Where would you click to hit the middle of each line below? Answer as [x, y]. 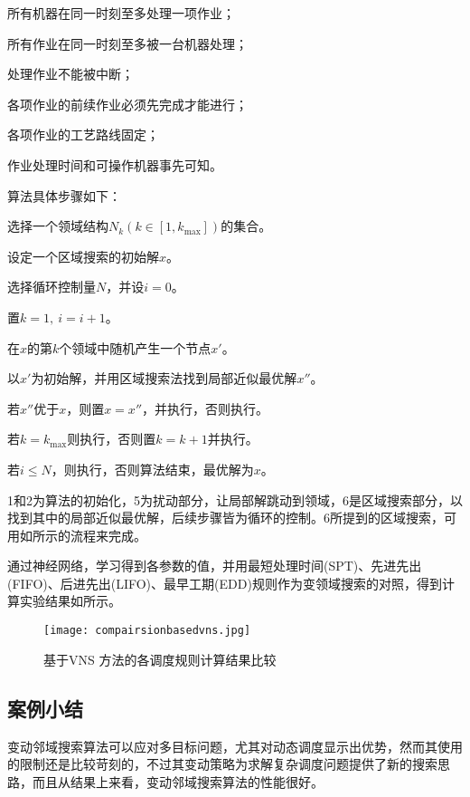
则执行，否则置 [112, 439]
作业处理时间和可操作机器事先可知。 [115, 164]
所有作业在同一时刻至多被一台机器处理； [127, 43]
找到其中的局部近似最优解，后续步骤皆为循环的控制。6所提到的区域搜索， [226, 518]
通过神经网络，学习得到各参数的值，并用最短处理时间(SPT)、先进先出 [215, 566]
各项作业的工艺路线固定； [83, 134]
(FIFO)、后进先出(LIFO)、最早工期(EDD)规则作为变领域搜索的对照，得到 [225, 583]
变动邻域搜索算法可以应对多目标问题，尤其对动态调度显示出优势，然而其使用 [235, 746]
